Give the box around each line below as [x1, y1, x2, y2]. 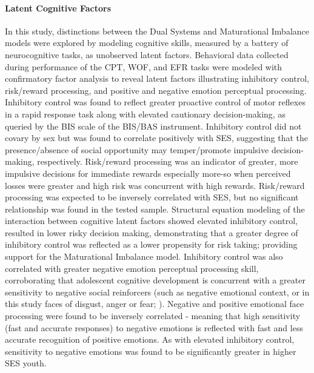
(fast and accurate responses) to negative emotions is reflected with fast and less [5, 321, 303, 334]
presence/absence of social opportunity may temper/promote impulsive [5, 143, 269, 156]
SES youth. [5, 357, 47, 369]
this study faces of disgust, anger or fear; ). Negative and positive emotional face [5, 297, 304, 310]
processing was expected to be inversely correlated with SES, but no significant [5, 191, 299, 203]
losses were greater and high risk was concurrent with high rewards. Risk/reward [5, 179, 305, 191]
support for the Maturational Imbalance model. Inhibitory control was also [5, 250, 283, 263]
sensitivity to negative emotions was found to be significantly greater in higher [5, 345, 296, 357]
